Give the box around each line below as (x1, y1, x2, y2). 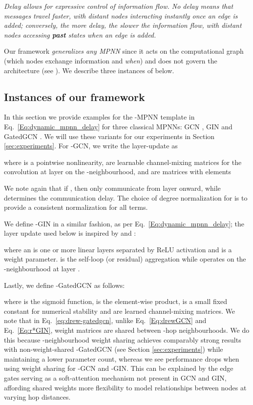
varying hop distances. (4, 392, 71, 402)
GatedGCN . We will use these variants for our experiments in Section (4, 131, 215, 141)
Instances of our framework (4, 89, 145, 104)
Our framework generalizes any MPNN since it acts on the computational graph (4, 46, 244, 56)
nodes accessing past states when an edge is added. (4, 29, 156, 40)
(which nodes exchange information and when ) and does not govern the (4, 55, 217, 65)
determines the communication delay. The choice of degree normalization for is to (4, 192, 248, 202)
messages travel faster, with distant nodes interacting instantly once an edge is (4, 10, 238, 20)
